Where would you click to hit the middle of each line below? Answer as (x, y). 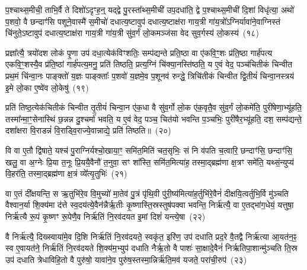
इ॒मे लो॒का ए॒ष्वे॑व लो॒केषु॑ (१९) (47, 87)
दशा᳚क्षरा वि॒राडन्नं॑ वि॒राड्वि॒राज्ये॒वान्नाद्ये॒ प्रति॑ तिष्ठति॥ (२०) (88, 130)
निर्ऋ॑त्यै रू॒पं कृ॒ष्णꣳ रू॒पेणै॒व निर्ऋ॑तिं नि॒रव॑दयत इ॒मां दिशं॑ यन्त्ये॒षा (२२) (105, 216)
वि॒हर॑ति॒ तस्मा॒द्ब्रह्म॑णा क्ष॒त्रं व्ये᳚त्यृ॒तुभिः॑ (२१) (66, 173)
